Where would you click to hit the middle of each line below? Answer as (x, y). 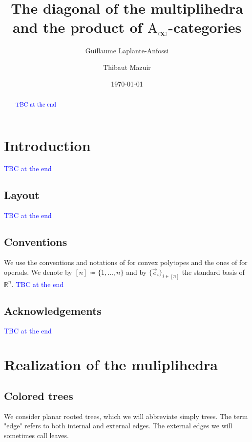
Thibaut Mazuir (127, 67)
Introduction (47, 145)
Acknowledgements (53, 310)
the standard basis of (213, 272)
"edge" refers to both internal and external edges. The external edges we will (118, 426)
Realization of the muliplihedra (111, 365)
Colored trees (39, 395)
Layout (22, 195)
